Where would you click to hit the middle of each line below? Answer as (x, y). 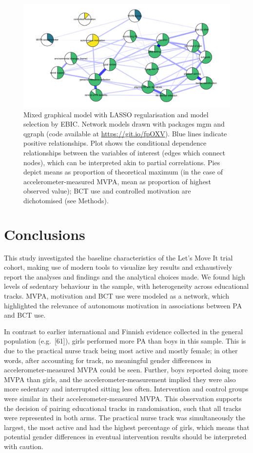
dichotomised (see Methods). (66, 200)
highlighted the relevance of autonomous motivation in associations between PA (123, 305)
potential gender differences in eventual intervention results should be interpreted (125, 437)
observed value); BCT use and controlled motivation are (107, 191)
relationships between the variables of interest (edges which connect (124, 152)
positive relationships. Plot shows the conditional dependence (115, 143)
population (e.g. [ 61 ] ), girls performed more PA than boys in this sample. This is (125, 341)
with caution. (24, 446)
